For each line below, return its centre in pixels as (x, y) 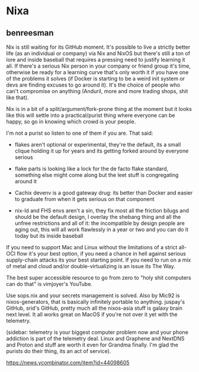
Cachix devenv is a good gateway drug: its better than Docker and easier (104, 193)
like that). (17, 97)
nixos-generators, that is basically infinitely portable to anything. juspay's (96, 302)
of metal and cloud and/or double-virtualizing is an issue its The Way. (91, 266)
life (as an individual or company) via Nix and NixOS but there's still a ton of (98, 53)
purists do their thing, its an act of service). (59, 351)
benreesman (30, 33)
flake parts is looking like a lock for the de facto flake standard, (92, 168)
